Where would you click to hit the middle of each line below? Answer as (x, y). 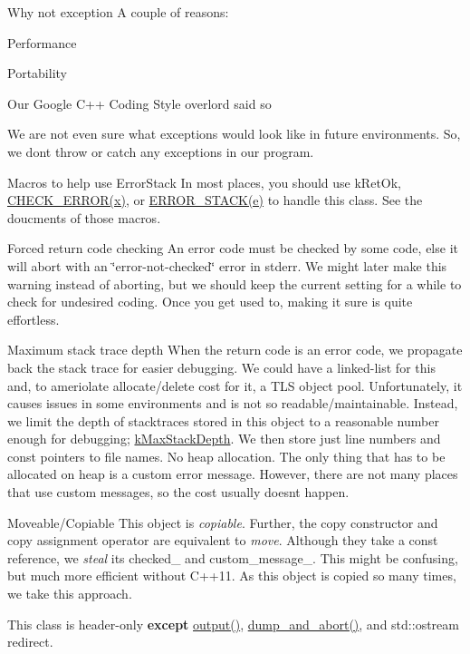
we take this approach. (70, 594)
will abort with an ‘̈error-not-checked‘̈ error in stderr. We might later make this (227, 265)
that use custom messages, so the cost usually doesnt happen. (178, 492)
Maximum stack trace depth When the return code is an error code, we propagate (235, 350)
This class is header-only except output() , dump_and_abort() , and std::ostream (233, 624)
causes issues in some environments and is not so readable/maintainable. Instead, (233, 403)
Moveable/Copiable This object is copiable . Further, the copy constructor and (223, 522)
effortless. (34, 319)
